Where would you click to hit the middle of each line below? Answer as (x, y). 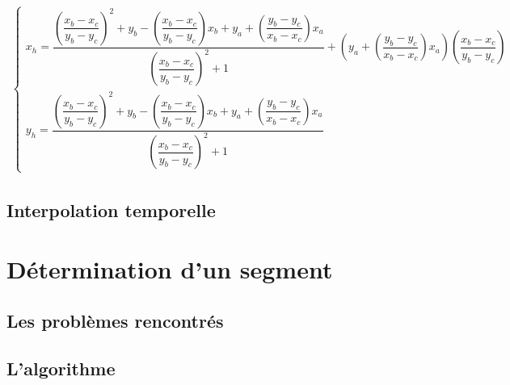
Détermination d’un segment (170, 269)
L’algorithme (61, 368)
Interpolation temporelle (111, 209)
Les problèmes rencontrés (115, 320)
